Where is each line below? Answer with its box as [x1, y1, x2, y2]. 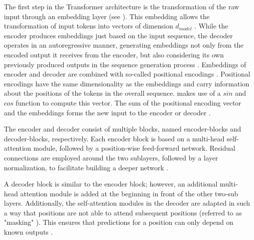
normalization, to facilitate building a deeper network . [4, 162, 168, 172]
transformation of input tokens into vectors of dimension [4, 21, 173, 31]
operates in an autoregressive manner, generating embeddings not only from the [4, 40, 244, 50]
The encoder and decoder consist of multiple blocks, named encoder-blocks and [4, 124, 241, 134]
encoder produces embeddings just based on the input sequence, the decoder [4, 30, 233, 40]
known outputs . [4, 227, 53, 237]
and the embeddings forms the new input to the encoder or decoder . [4, 107, 211, 117]
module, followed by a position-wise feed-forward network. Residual [33, 143, 235, 153]
